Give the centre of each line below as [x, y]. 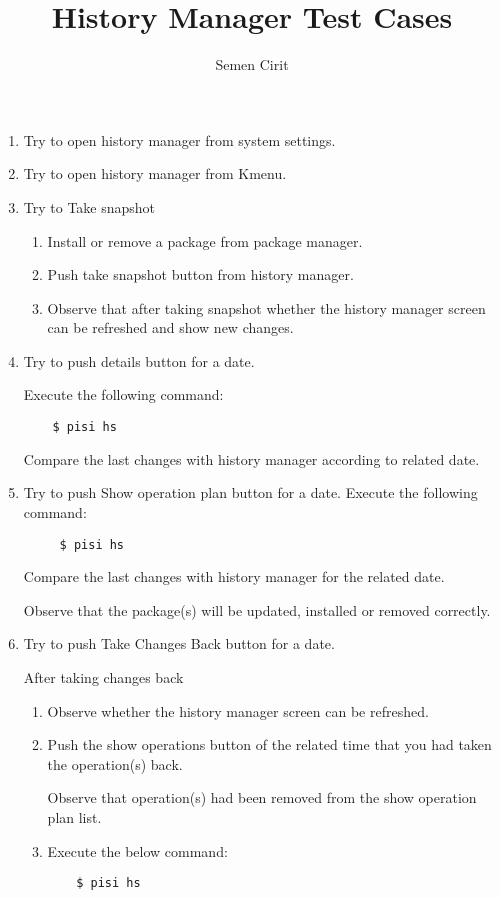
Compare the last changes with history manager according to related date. [251, 458]
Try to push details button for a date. [139, 360]
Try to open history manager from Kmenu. [155, 173]
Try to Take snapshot [89, 206]
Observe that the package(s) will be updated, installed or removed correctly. [257, 609]
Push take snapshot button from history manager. [200, 274]
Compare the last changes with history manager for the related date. [234, 576]
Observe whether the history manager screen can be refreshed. [238, 710]
